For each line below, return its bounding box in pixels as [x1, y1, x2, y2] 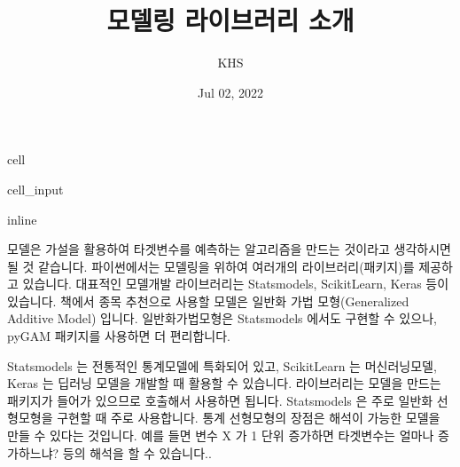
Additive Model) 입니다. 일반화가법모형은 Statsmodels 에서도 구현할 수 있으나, [7, 309, 437, 328]
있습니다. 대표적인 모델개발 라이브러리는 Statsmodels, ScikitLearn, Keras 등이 [22, 274, 449, 293]
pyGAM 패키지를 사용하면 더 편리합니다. [7, 327, 230, 345]
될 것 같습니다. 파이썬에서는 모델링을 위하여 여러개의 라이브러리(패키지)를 [7, 257, 415, 275]
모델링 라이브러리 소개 [106, 2, 355, 38]
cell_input [7, 179, 64, 198]
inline [7, 210, 37, 228]
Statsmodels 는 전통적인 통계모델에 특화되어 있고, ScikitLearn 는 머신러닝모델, [7, 356, 437, 375]
